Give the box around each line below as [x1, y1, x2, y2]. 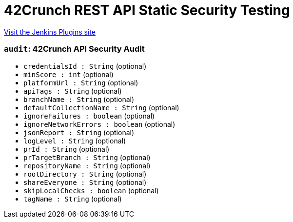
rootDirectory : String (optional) [23, 169, 147, 178]
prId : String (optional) [23, 144, 110, 153]
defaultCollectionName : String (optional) [23, 103, 179, 112]
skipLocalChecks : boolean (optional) [23, 186, 159, 195]
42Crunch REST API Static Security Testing [4, 2, 290, 19]
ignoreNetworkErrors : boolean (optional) [23, 120, 176, 128]
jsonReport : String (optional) [23, 128, 135, 137]
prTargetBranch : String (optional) [23, 153, 151, 161]
